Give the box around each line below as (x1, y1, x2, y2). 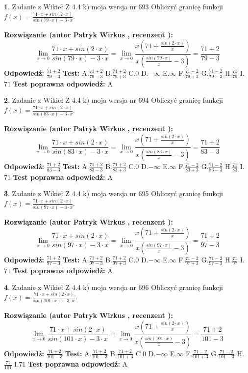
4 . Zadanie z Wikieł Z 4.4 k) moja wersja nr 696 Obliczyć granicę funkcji (4, 282, 223, 292)
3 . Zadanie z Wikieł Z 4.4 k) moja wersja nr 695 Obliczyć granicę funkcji (4, 188, 223, 199)
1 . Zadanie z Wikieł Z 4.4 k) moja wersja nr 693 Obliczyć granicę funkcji (4, 1, 223, 11)
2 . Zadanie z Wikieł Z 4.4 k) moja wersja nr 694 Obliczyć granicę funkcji (4, 95, 223, 105)
